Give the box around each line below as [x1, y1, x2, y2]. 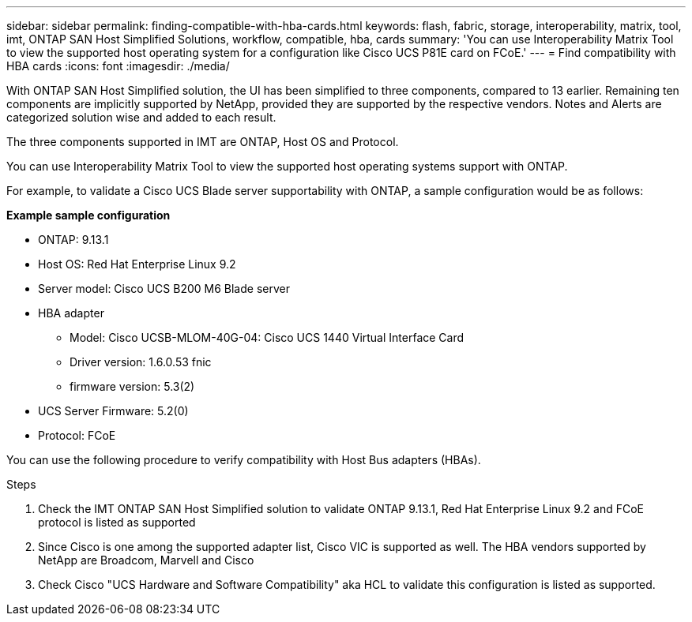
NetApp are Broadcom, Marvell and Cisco [38, 553, 254, 567]
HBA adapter [38, 306, 104, 320]
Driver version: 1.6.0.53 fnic [70, 355, 212, 369]
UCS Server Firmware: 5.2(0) [38, 404, 189, 418]
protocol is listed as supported [38, 515, 196, 529]
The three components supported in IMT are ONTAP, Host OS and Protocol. [6, 135, 399, 148]
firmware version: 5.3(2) [70, 380, 195, 393]
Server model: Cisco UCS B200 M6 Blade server [38, 282, 290, 295]
